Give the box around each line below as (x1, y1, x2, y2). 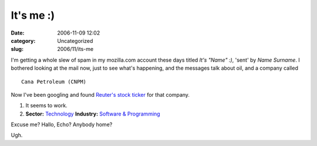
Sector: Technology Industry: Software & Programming (25, 110, 161, 117)
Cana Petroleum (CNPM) (21, 78, 87, 85)
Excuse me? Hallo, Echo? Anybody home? (11, 121, 113, 128)
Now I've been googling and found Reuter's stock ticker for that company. (11, 91, 190, 98)
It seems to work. (25, 102, 68, 109)
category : (11, 37, 36, 44)
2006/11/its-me (57, 46, 94, 53)
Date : (11, 29, 25, 36)
